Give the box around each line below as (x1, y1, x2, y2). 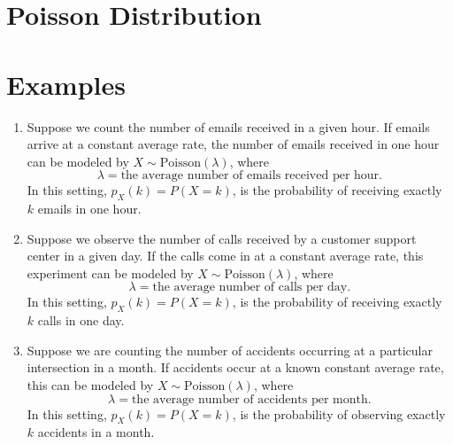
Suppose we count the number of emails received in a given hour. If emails (27, 117, 430, 136)
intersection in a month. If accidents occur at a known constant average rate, (27, 358, 444, 377)
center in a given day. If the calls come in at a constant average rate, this (27, 246, 424, 265)
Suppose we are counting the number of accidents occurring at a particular (27, 340, 433, 359)
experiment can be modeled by (27, 263, 194, 282)
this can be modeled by (27, 376, 154, 394)
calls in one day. (37, 311, 125, 330)
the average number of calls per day (152, 281, 348, 294)
